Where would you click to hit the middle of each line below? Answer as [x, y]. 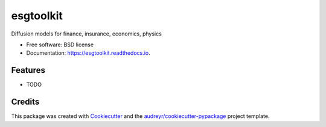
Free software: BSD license [60, 45]
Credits [25, 102]
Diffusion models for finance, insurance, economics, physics [87, 34]
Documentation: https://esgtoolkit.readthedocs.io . [88, 53]
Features [28, 70]
